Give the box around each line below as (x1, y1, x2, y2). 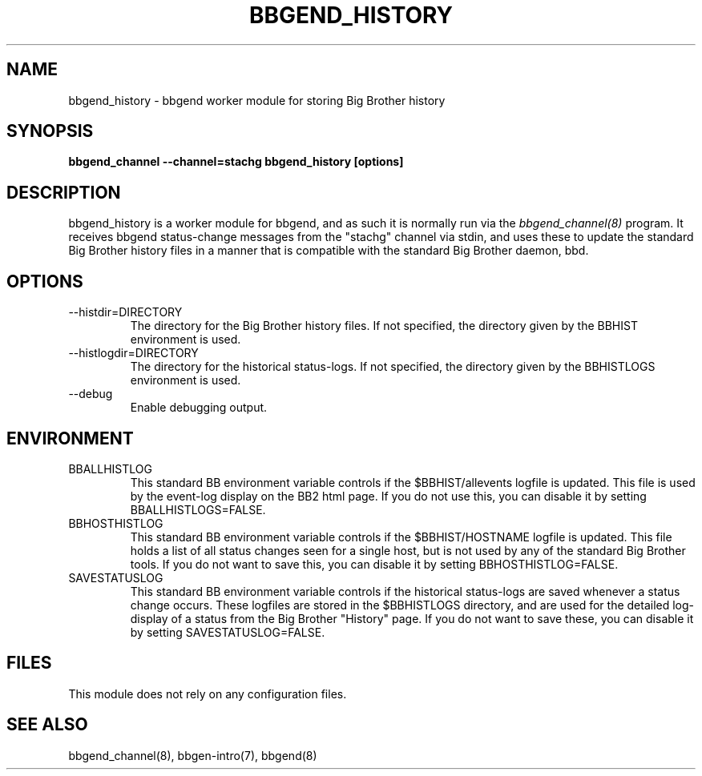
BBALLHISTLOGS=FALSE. (130, 502, 266, 517)
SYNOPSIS (6, 121, 94, 142)
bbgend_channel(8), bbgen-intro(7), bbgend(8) (68, 748, 317, 762)
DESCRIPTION (6, 182, 121, 203)
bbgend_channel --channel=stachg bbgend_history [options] (68, 155, 404, 169)
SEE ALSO (6, 714, 88, 735)
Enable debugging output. (130, 400, 268, 415)
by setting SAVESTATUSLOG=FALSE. (130, 625, 325, 639)
